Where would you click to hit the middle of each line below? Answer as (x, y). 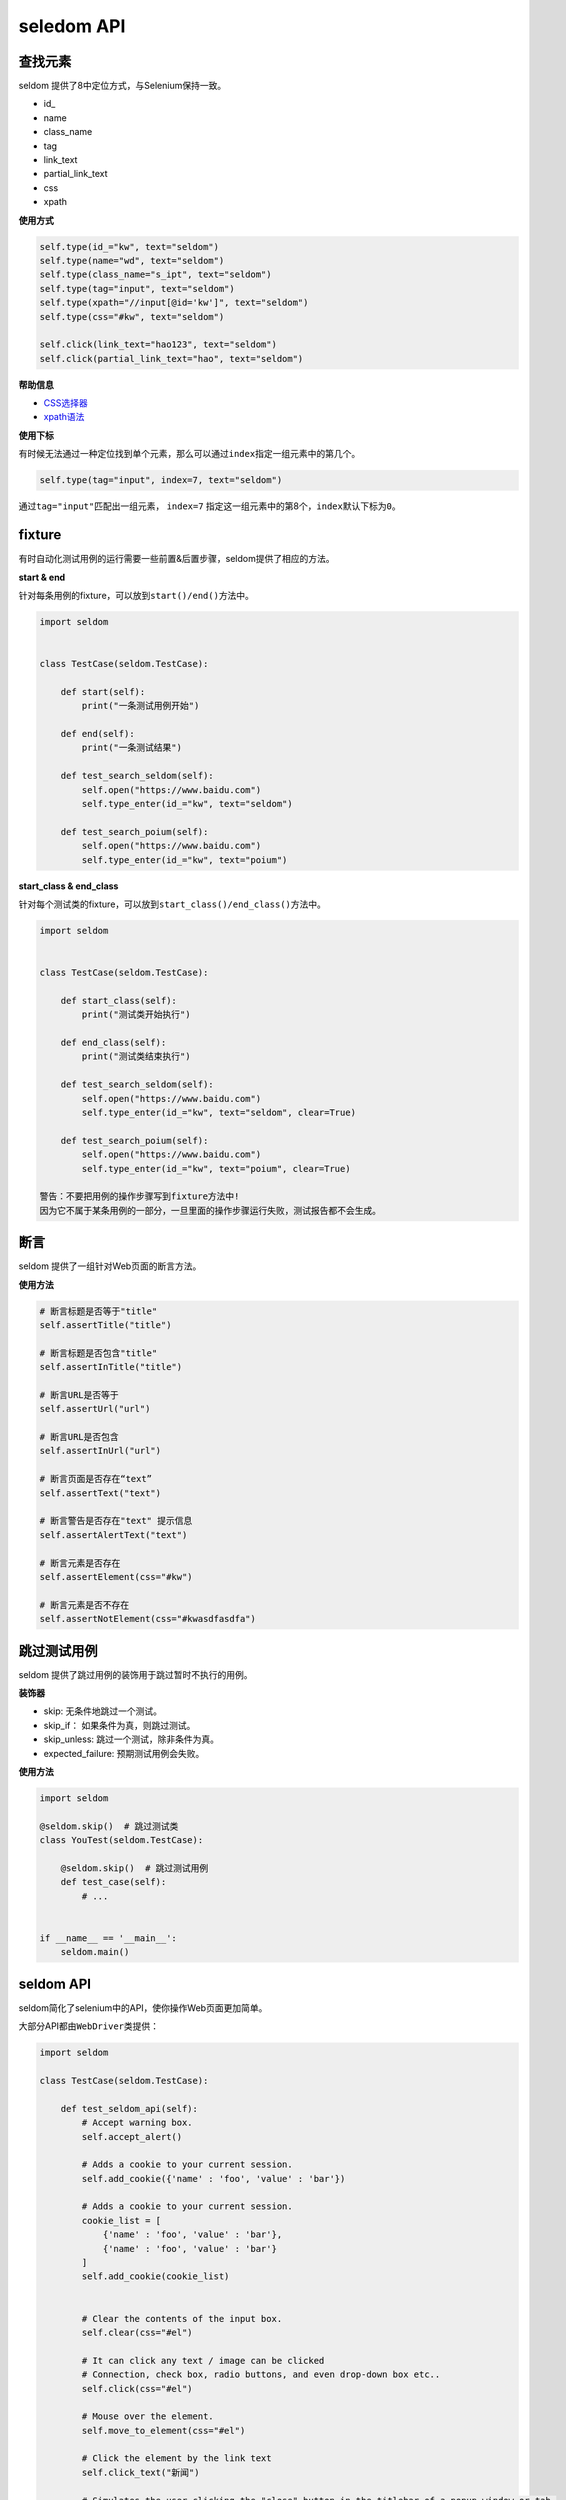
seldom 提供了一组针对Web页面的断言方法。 (110, 1266)
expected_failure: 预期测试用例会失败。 (124, 1753)
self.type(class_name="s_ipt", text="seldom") (155, 274)
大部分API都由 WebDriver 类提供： (89, 2026)
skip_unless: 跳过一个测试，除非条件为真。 (131, 1739)
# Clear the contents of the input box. (182, 2318)
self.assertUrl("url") (95, 1409)
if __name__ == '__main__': (108, 1938)
